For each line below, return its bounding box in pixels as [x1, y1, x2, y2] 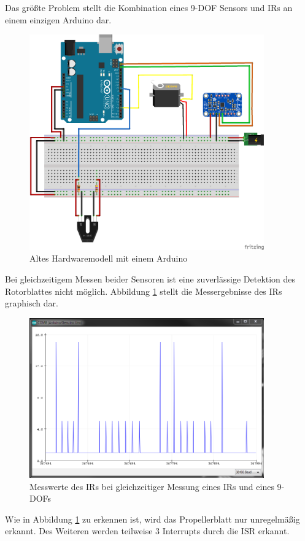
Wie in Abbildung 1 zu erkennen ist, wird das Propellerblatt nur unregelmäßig [5, 512, 300, 525]
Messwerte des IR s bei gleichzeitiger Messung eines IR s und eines [29, 480, 274, 492]
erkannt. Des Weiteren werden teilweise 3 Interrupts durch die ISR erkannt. [5, 524, 290, 537]
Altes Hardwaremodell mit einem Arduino [29, 252, 188, 265]
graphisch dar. [5, 297, 58, 309]
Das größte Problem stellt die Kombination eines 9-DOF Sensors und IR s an [5, 1, 293, 14]
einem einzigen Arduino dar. [5, 13, 112, 26]
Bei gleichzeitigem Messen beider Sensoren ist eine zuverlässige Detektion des [5, 273, 296, 286]
